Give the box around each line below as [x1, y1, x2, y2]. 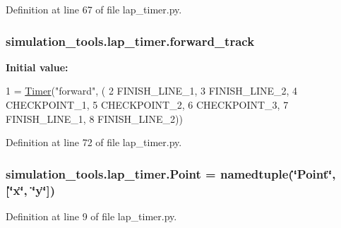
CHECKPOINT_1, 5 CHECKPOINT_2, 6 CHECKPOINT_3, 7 [6, 97, 289, 112]
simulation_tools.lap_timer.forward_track [6, 32, 255, 49]
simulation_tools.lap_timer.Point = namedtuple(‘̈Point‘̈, [6, 164, 336, 182]
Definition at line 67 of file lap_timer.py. [6, 2, 182, 16]
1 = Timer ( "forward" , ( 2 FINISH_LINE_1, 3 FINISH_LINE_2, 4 [6, 83, 298, 98]
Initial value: [6, 59, 68, 74]
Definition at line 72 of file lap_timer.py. [6, 135, 182, 150]
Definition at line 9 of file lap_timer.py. [6, 208, 177, 223]
